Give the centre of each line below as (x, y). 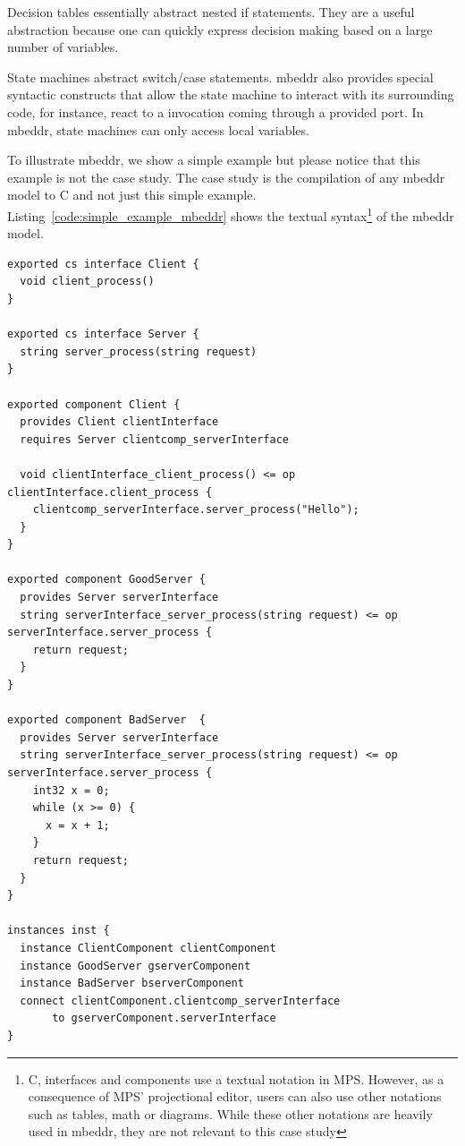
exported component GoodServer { (106, 580)
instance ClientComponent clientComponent (148, 948)
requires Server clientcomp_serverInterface (154, 439)
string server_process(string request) (139, 351)
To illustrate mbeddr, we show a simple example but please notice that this (214, 160)
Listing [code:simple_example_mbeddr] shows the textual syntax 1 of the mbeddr (231, 214)
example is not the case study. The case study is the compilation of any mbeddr (226, 177)
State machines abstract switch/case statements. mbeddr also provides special (220, 77)
